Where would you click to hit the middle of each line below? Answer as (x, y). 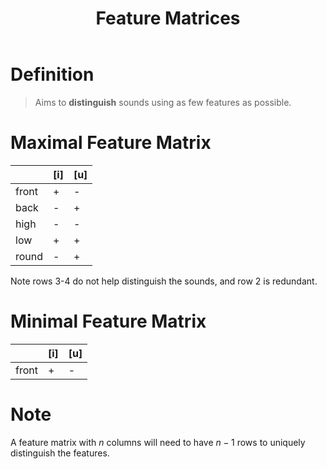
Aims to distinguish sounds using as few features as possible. (163, 102)
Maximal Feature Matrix (111, 143)
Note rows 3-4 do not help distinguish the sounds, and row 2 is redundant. (164, 281)
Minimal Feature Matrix (108, 321)
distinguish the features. (60, 453)
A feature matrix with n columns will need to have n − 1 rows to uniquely (158, 442)
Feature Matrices (168, 18)
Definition (52, 74)
